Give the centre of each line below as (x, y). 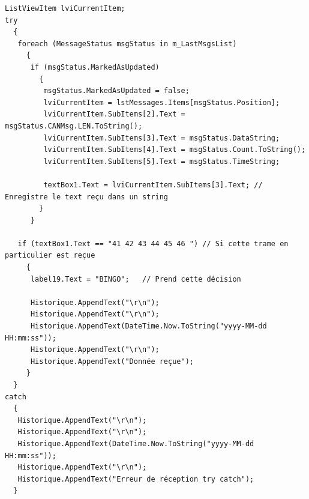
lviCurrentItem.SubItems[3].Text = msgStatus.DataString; (162, 138)
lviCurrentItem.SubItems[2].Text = (114, 114)
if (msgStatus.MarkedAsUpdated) (95, 67)
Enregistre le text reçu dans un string (87, 197)
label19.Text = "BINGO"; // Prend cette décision (136, 279)
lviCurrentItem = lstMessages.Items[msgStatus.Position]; (162, 102)
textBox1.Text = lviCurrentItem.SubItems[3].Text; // (153, 185)
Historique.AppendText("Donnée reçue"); (112, 361)
